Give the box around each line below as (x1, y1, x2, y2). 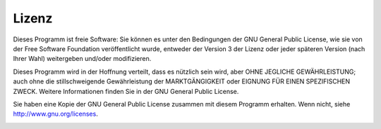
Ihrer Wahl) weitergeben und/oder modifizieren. (13, 55, 152, 63)
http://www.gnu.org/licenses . (13, 109, 98, 118)
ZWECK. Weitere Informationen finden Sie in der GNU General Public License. (13, 87, 239, 95)
